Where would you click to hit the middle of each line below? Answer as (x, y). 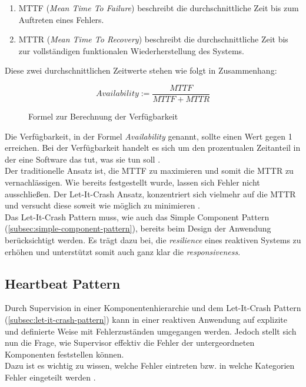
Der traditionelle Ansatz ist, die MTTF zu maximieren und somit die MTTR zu (149, 171)
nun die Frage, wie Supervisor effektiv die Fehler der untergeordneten (130, 343)
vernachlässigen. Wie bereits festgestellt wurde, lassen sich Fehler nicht (132, 182)
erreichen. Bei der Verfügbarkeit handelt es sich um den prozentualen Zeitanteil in (153, 148)
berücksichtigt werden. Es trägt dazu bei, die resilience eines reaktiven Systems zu (153, 239)
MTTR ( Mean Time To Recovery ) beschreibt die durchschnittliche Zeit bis (153, 39)
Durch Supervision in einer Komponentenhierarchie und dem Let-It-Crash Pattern (153, 308)
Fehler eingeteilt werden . (50, 377)
